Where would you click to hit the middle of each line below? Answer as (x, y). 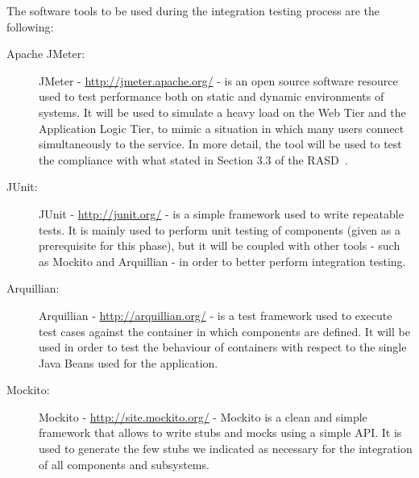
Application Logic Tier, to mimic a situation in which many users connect (222, 128)
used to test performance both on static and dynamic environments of (212, 96)
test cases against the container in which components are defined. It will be (224, 331)
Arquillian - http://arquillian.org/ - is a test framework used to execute (216, 315)
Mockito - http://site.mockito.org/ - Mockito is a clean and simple (203, 416)
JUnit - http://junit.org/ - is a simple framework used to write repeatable (221, 213)
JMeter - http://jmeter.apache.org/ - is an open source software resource (218, 80)
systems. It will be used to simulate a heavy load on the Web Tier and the (222, 112)
